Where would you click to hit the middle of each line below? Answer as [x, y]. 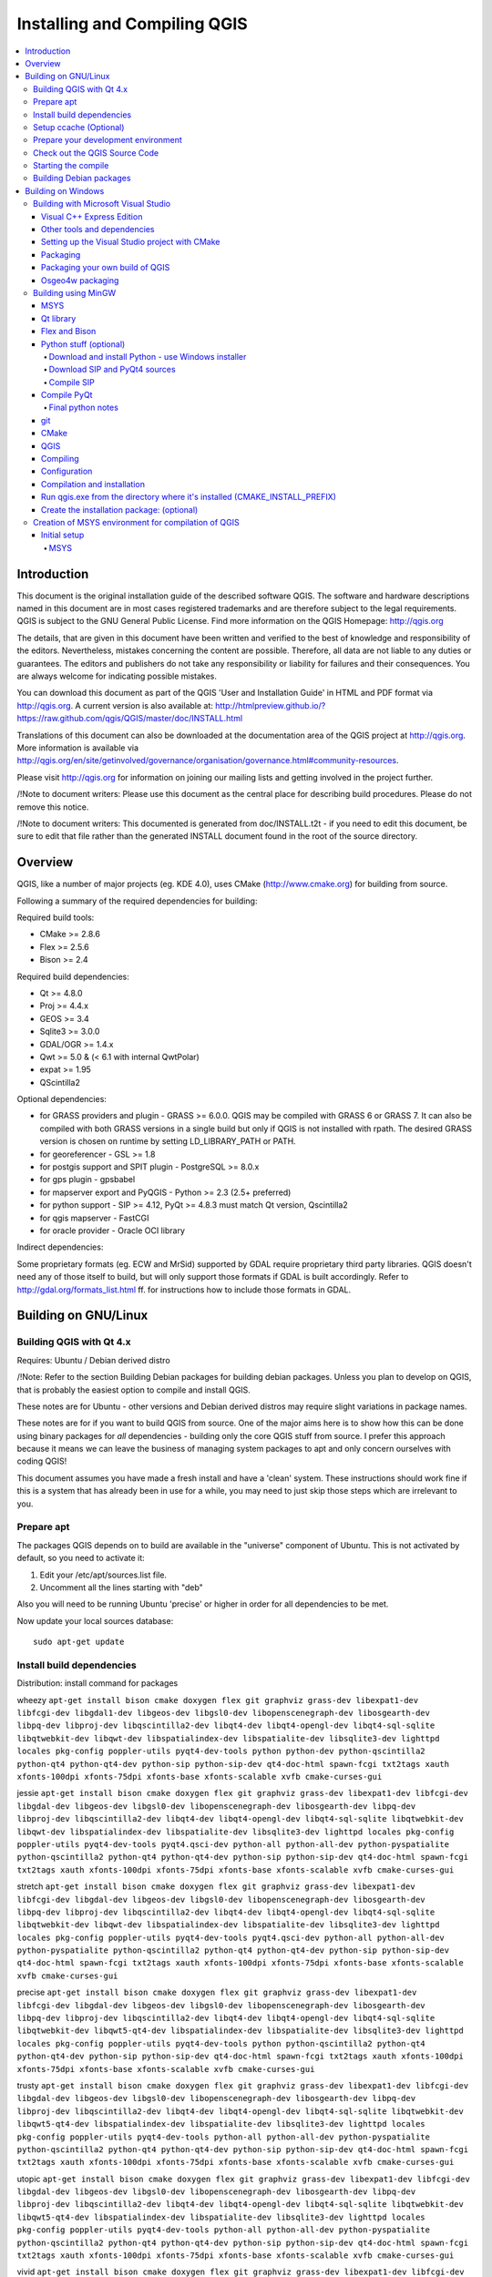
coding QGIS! [42, 1461]
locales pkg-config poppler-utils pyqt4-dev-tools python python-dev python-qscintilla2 [221, 1751]
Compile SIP [72, 382]
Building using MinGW [75, 292]
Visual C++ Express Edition [92, 216]
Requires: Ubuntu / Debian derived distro [93, 1360]
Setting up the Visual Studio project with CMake [131, 242]
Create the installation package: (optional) [120, 509]
